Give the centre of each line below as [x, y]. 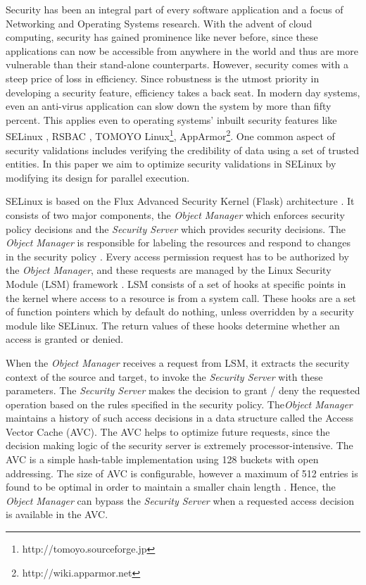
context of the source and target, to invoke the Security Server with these [164, 376]
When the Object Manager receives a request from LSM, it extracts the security [178, 362]
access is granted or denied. [65, 339]
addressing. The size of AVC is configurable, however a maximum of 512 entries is [182, 473]
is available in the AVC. [57, 514]
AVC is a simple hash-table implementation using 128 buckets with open [162, 459]
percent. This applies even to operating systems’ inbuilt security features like [171, 119]
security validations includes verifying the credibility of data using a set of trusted [182, 150]
